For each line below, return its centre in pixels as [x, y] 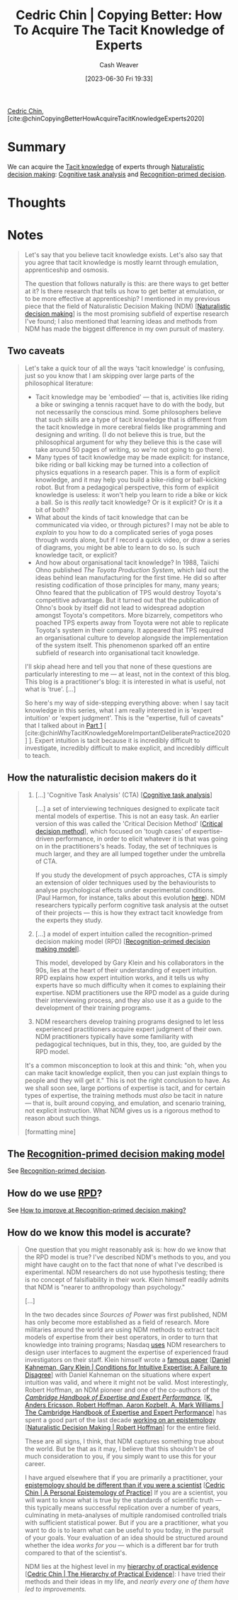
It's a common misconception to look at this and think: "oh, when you [125, 1065]
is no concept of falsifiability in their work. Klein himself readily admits [127, 1280]
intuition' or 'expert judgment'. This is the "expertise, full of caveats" [124, 717]
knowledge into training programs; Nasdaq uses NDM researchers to [125, 1345]
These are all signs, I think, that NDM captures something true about [124, 1441]
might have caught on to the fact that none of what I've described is [124, 1265]
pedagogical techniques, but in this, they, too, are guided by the [128, 1044]
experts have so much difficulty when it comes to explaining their [130, 985]
